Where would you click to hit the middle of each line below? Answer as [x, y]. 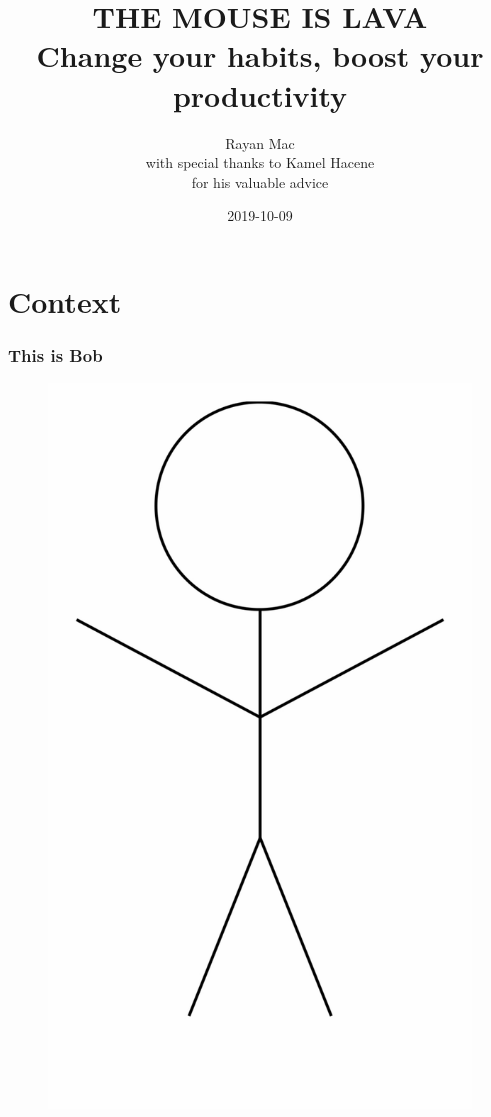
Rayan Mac [260, 142]
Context [65, 300]
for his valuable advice [260, 181]
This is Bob [55, 354]
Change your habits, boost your [260, 55]
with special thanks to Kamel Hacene [260, 162]
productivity [260, 94]
